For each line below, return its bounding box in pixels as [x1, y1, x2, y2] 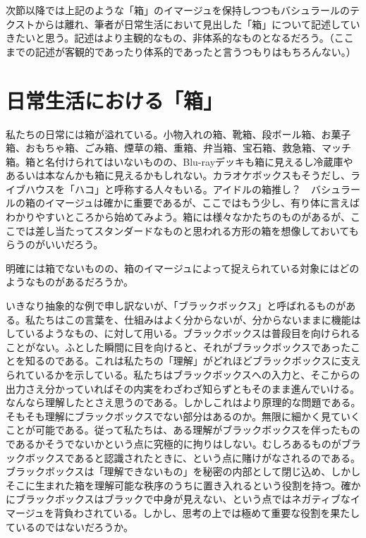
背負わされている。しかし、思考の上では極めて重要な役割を [54, 505, 331, 520]
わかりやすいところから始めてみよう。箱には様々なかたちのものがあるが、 [6, 209, 350, 224]
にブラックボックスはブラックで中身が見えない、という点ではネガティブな [6, 491, 350, 506]
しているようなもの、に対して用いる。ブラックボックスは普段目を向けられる [6, 326, 360, 341]
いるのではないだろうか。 [15, 519, 133, 534]
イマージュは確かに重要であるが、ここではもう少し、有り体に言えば [44, 195, 360, 210]
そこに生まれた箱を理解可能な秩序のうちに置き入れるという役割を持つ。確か [6, 477, 361, 492]
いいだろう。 [44, 237, 104, 252]
